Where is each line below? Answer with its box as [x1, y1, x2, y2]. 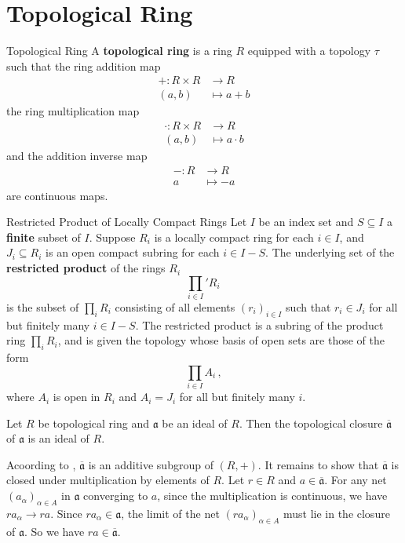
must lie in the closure [283, 505, 390, 521]
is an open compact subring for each [46, 244, 220, 261]
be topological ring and [38, 414, 150, 431]
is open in [53, 388, 100, 405]
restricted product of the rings [6, 260, 166, 276]
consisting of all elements [115, 298, 235, 315]
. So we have [24, 523, 85, 539]
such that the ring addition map [6, 57, 161, 74]
